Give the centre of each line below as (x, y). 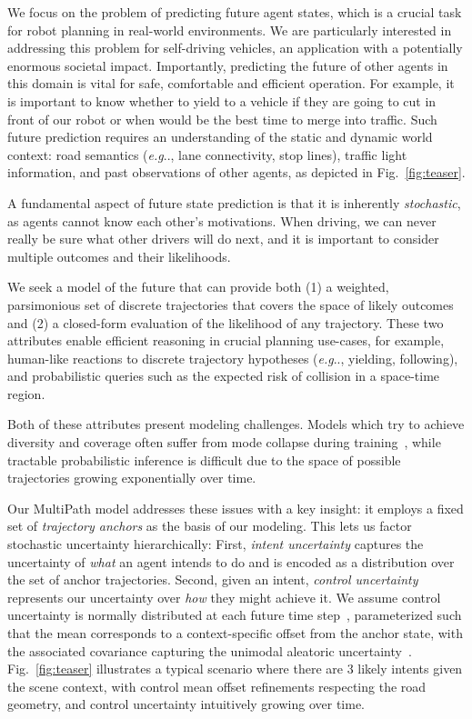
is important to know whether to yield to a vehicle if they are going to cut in (222, 100)
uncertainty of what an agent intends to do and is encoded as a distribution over (231, 561)
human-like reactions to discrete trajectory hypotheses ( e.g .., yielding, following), (233, 358)
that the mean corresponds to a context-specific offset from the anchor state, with (235, 633)
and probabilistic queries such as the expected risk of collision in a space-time (224, 376)
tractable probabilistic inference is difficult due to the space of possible (204, 459)
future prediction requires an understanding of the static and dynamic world (220, 137)
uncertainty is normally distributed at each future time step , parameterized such (235, 615)
